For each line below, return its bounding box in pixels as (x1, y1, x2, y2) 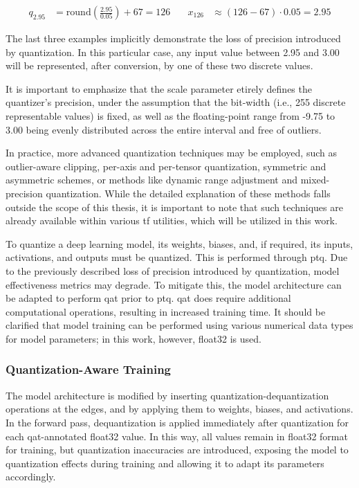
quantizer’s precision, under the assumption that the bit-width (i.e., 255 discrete (6, 95, 346, 109)
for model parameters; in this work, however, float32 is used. (6, 331, 261, 345)
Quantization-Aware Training (6, 361, 172, 378)
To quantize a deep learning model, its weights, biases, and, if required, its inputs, (6, 236, 353, 251)
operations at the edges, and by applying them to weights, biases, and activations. (6, 401, 353, 416)
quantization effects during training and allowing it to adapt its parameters (6, 455, 324, 470)
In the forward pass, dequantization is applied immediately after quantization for (6, 415, 349, 429)
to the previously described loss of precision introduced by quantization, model (6, 263, 340, 278)
